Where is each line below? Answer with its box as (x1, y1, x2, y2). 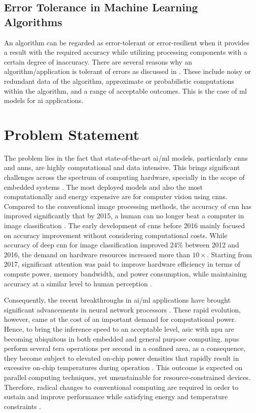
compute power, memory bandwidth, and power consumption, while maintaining (4, 269, 247, 278)
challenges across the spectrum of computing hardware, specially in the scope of (4, 172, 245, 182)
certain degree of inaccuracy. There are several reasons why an (4, 56, 192, 67)
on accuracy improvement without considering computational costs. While (4, 230, 227, 240)
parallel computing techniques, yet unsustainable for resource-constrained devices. (4, 372, 251, 382)
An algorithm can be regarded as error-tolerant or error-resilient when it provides (4, 37, 250, 47)
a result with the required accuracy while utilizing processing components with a (4, 47, 248, 57)
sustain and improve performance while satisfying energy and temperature (4, 391, 228, 402)
